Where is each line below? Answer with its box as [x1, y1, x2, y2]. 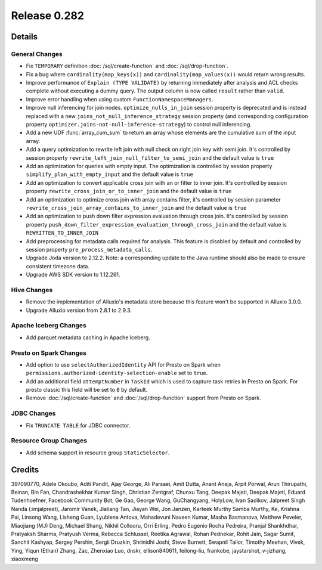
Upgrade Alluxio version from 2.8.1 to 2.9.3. [26, 306, 132, 314]
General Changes [11, 49, 63, 58]
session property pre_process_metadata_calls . [26, 246, 153, 253]
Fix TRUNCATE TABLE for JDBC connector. [26, 422, 131, 429]
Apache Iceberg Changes [11, 321, 86, 330]
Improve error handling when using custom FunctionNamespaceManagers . [26, 95, 213, 103]
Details [11, 32, 38, 42]
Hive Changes [11, 286, 53, 294]
